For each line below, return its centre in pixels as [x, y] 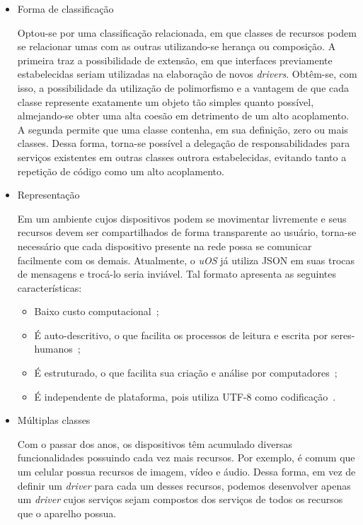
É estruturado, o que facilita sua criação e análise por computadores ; [186, 373]
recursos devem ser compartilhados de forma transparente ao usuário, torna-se [187, 232]
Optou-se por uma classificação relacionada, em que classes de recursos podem [187, 32]
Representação [48, 195]
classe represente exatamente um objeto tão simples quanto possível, [166, 101]
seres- [343, 335]
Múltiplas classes [54, 420]
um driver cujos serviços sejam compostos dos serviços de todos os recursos [180, 499]
